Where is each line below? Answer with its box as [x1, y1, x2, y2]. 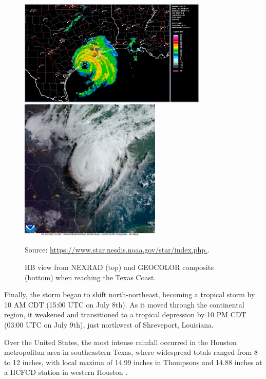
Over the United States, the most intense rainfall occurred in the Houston [4, 336, 237, 347]
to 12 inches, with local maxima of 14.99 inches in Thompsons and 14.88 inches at [4, 356, 262, 367]
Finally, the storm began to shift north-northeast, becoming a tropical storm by [4, 289, 255, 300]
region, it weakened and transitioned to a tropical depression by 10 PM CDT [4, 309, 246, 320]
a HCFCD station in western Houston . [4, 367, 128, 377]
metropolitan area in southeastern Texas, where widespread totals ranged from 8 [4, 347, 258, 357]
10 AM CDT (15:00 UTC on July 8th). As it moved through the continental [4, 299, 244, 310]
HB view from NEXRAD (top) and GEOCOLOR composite [25, 261, 214, 272]
